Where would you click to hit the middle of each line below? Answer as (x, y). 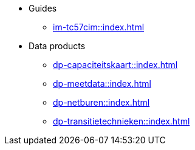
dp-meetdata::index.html (102, 84)
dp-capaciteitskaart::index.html (115, 65)
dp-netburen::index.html (101, 102)
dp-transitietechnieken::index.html (121, 121)
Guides (43, 8)
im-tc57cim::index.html (99, 27)
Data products (57, 46)
